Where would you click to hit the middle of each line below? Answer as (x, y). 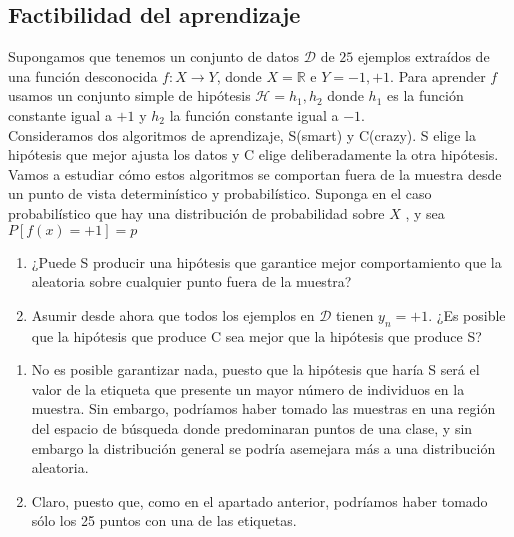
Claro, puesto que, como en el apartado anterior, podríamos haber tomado (259, 500)
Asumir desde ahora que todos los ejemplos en (173, 314)
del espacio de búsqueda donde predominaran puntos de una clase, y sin (252, 427)
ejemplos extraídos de (423, 56)
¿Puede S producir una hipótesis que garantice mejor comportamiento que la (266, 261)
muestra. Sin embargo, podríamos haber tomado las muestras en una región (263, 408)
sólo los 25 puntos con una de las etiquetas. (164, 520)
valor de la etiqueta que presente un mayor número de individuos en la (248, 388)
